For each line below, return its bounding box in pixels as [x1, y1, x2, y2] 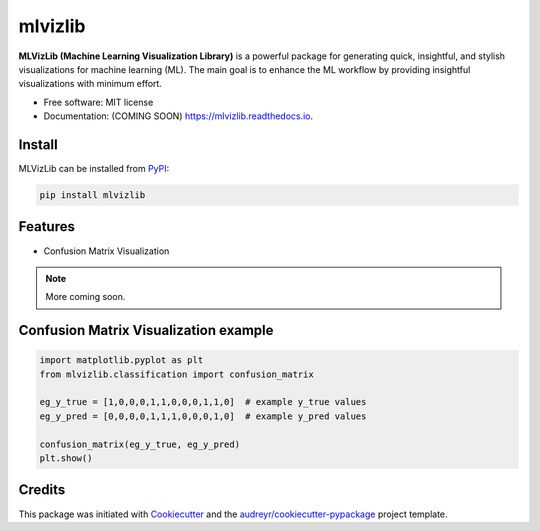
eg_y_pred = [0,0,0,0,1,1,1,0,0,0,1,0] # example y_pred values [39, 410, 367, 422]
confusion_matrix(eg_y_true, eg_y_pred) [39, 438, 240, 450]
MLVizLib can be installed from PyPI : [18, 163, 170, 175]
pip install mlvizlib [39, 190, 146, 200]
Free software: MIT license [43, 96, 154, 108]
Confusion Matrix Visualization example [18, 322, 274, 339]
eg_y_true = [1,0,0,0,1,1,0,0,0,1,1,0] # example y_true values [39, 396, 367, 408]
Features [18, 218, 75, 235]
